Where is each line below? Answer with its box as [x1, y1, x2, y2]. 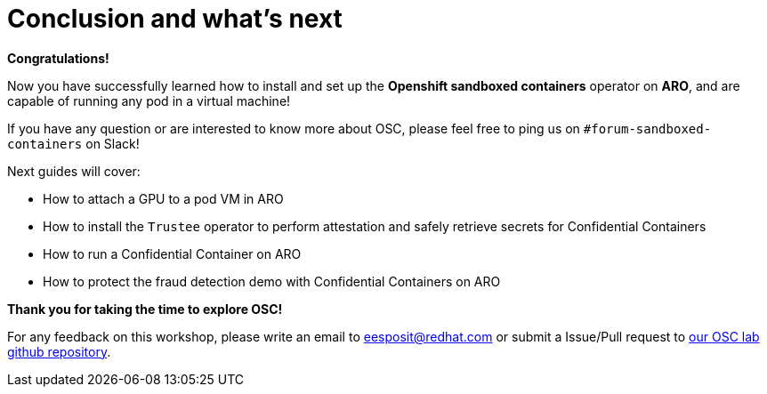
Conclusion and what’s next [7, 4, 343, 34]
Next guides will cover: [7, 163, 141, 179]
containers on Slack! [7, 135, 140, 151]
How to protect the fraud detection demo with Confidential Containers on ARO [43, 273, 501, 289]
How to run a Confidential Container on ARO [43, 245, 302, 261]
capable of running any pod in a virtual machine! [7, 92, 291, 109]
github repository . [7, 343, 111, 359]
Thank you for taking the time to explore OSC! [7, 301, 283, 317]
